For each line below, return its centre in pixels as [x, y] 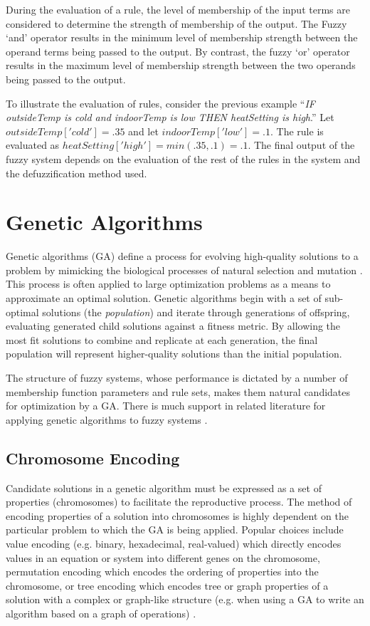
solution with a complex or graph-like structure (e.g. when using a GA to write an [185, 599]
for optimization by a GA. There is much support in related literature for [166, 406]
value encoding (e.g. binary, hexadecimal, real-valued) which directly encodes [174, 543]
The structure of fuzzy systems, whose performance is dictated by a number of [177, 377]
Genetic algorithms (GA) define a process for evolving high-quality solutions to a [182, 256]
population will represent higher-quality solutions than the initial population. [174, 354]
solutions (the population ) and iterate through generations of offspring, [196, 312]
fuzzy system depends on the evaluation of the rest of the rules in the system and [183, 158]
